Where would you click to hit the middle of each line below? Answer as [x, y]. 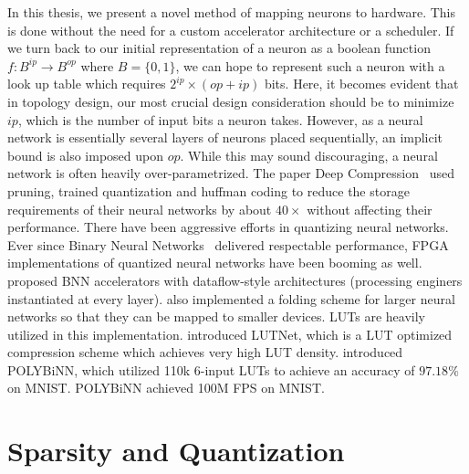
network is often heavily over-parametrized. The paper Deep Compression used [231, 173]
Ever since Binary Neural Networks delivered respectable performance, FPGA [228, 244]
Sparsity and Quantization [176, 451]
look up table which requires [87, 84]
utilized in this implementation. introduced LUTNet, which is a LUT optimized [230, 334]
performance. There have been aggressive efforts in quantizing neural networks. [228, 227]
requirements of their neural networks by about [140, 209]
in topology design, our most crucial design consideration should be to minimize [231, 101]
